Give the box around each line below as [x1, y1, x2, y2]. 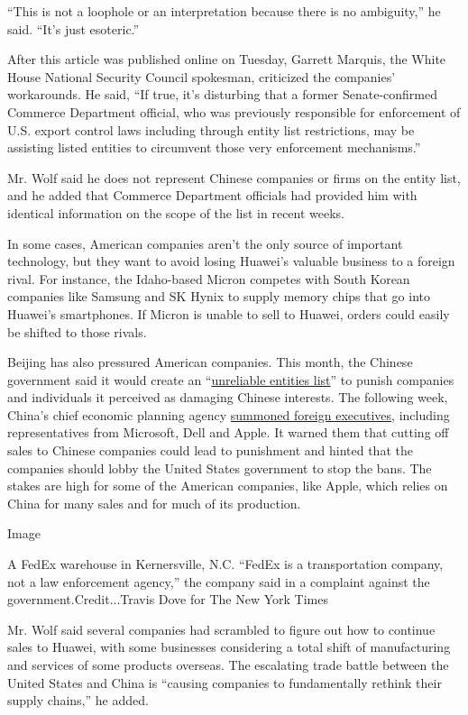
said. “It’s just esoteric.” [7, 19, 140, 38]
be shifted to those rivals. [7, 322, 147, 341]
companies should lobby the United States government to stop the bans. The [7, 458, 432, 477]
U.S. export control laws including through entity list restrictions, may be [7, 120, 415, 139]
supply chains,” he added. [7, 691, 149, 710]
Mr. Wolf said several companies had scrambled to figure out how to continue [7, 619, 436, 638]
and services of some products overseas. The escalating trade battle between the [7, 655, 449, 674]
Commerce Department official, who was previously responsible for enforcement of [7, 102, 461, 121]
